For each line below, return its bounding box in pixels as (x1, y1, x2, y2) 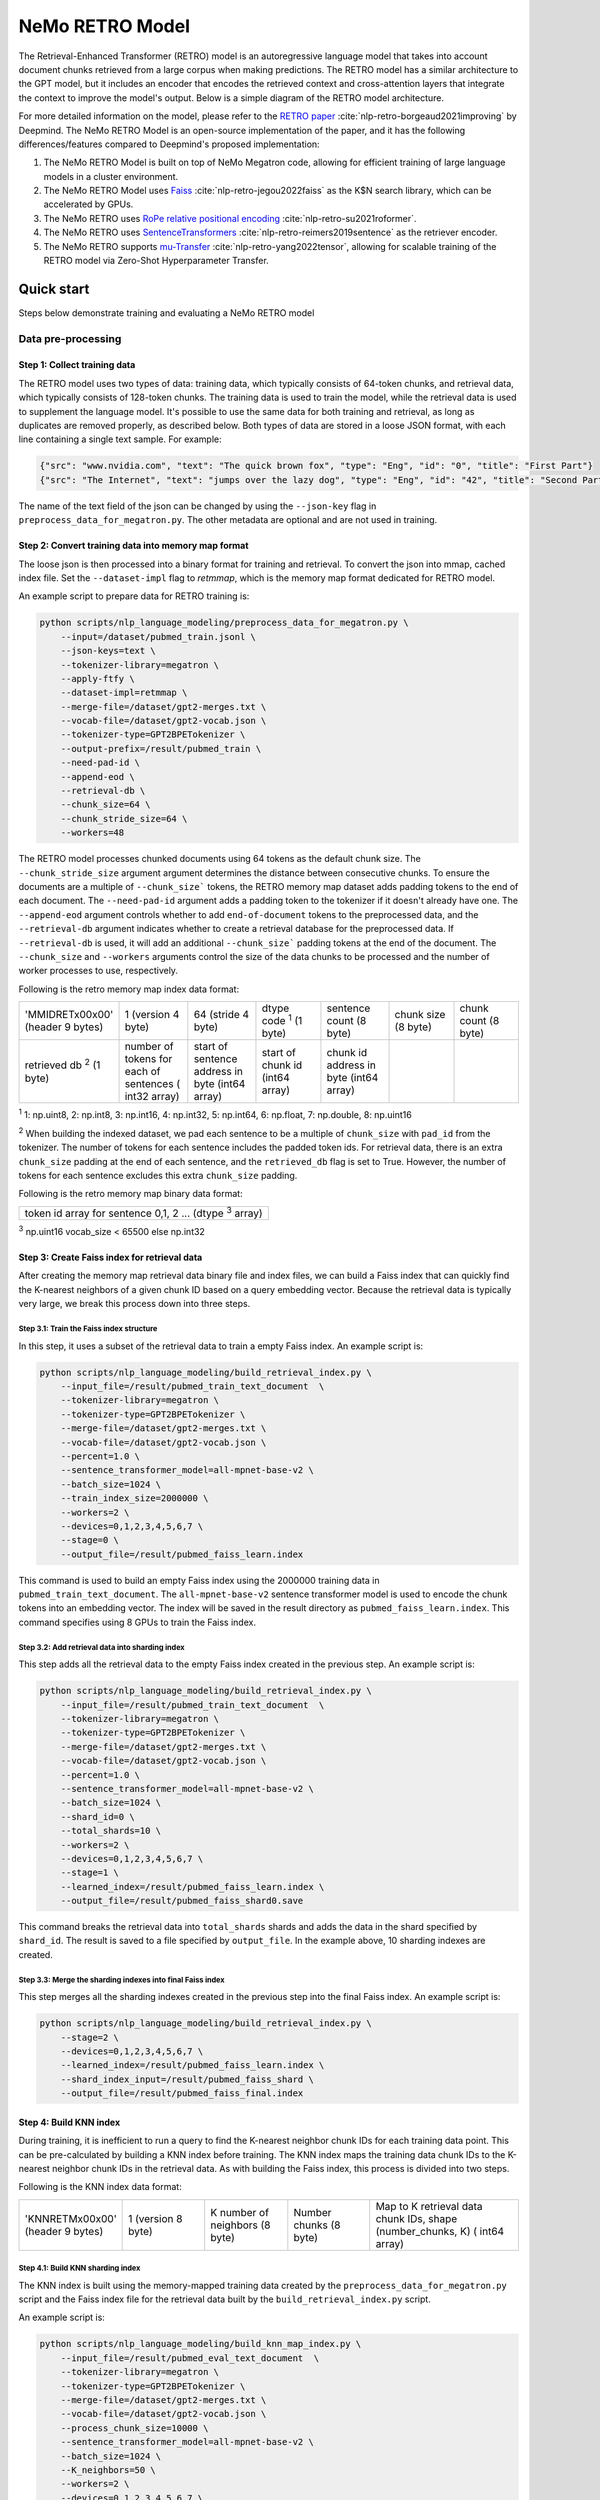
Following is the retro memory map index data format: (18, 983, 240, 995)
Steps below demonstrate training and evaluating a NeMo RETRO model (18, 306, 315, 319)
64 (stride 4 (193, 1008, 250, 1022)
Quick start (18, 280, 90, 297)
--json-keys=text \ (60, 645, 157, 657)
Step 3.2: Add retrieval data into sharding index (18, 1642, 185, 1652)
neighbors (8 (210, 2218, 271, 2232)
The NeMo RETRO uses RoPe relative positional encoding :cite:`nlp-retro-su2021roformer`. (43, 212, 417, 224)
